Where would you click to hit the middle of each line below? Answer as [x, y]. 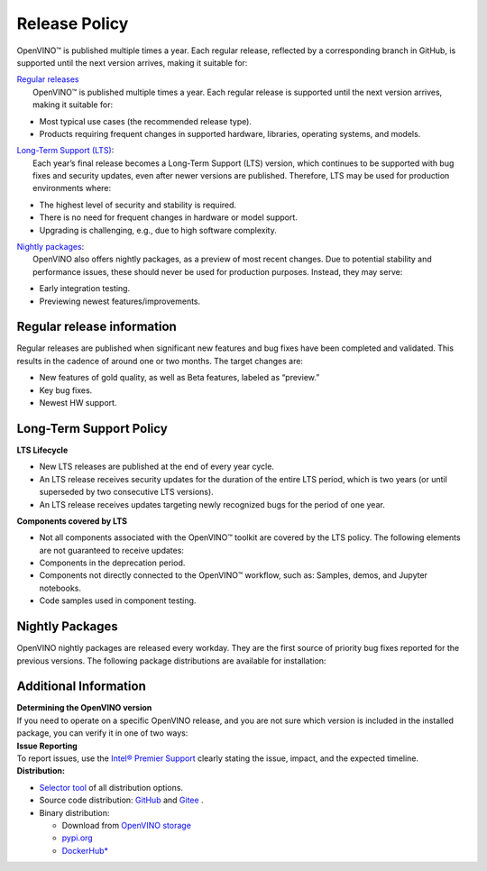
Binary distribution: [74, 812]
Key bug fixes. [66, 390]
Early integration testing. [85, 289]
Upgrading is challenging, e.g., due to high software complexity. [158, 230]
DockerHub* [85, 850]
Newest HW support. [78, 403]
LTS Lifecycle [42, 450]
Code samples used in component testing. [118, 601]
